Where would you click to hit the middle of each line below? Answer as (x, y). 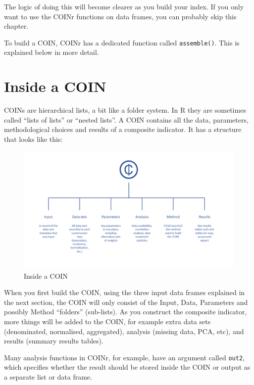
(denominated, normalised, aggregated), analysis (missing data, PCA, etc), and (124, 331)
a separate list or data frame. (48, 377)
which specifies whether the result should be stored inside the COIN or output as (127, 367)
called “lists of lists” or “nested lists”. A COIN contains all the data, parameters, (126, 119)
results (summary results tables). (54, 341)
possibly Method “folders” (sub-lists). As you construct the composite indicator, (126, 312)
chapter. (16, 26)
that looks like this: (33, 139)
